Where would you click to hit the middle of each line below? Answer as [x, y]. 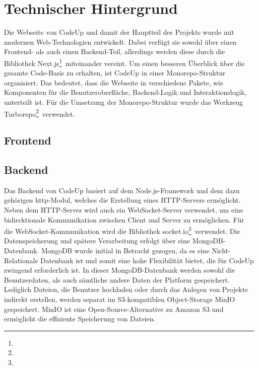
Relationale [21, 260]
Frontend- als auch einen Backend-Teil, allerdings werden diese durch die [115, 51]
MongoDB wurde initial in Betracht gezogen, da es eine [126, 250]
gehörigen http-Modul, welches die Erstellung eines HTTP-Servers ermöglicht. [122, 200]
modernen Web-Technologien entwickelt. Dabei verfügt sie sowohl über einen [120, 41]
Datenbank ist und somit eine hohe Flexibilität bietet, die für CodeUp [147, 260]
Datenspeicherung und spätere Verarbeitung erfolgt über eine [97, 241]
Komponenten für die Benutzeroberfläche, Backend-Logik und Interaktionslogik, [125, 92]
